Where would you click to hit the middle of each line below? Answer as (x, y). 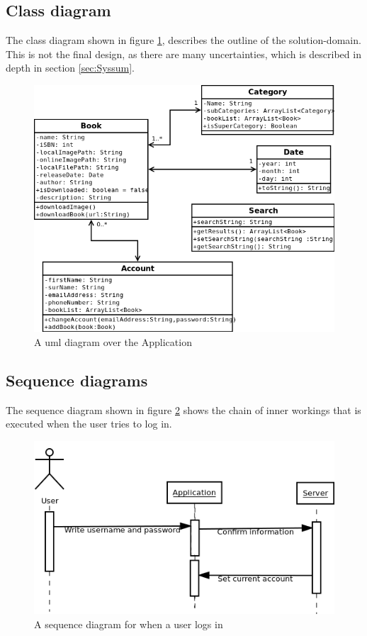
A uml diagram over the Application (113, 341)
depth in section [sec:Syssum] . (70, 68)
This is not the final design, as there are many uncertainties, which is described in (183, 54)
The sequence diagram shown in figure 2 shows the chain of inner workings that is (183, 409)
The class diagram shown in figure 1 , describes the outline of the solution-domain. (183, 40)
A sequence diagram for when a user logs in (129, 624)
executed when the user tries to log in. (89, 424)
